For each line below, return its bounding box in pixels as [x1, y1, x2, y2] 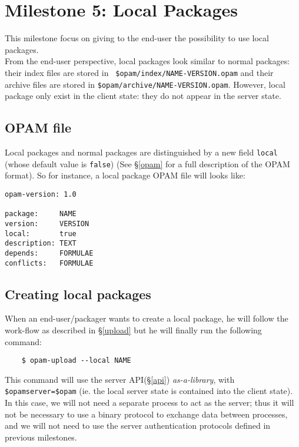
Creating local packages [5, 284, 151, 303]
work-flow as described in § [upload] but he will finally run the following [5, 323, 262, 336]
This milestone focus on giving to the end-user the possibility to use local [5, 32, 269, 44]
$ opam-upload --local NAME [21, 356, 131, 365]
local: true [5, 229, 77, 238]
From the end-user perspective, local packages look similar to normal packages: [5, 55, 290, 67]
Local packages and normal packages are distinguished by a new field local [5, 146, 278, 158]
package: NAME [5, 210, 77, 218]
